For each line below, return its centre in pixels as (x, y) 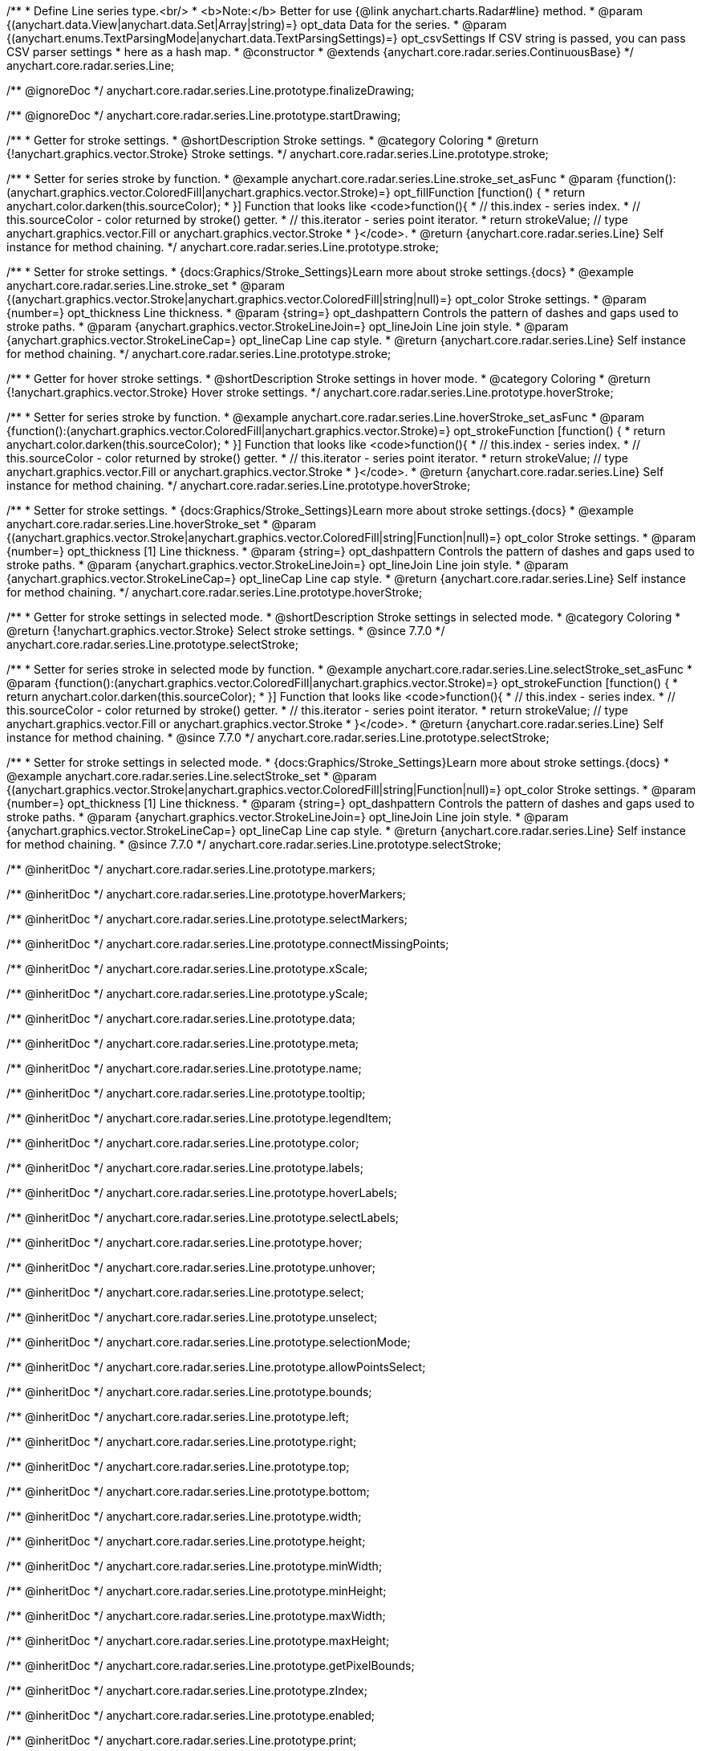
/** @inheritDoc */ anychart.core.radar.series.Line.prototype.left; (178, 1417)
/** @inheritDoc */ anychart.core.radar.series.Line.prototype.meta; (183, 1043)
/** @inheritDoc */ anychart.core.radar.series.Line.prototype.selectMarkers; (207, 919)
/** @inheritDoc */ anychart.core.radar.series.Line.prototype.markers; (191, 869)
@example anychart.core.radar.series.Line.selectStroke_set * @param (192, 776)
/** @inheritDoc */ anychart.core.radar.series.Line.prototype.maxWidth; (196, 1616)
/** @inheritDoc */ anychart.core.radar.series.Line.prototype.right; (182, 1442)
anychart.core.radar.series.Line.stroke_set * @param (146, 285)
